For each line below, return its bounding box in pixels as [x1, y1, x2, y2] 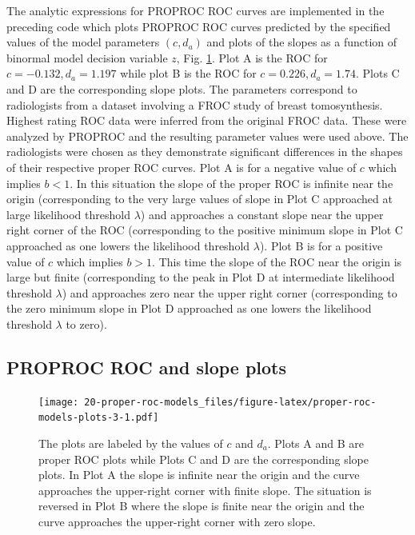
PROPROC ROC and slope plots [6, 354, 287, 379]
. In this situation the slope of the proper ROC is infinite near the [70, 174, 393, 191]
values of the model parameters [6, 34, 160, 50]
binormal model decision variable [6, 49, 168, 66]
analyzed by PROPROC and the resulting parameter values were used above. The [6, 127, 409, 144]
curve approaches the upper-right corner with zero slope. [38, 513, 316, 529]
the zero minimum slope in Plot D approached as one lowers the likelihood [6, 300, 372, 317]
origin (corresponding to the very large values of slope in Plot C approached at [6, 190, 393, 207]
